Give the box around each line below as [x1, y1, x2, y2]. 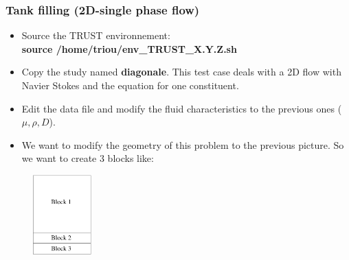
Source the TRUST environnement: [21, 28, 170, 43]
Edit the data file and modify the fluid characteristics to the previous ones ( [21, 101, 342, 115]
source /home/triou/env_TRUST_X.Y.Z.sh [21, 41, 237, 56]
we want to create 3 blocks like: [21, 151, 154, 165]
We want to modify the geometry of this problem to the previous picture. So [21, 137, 344, 152]
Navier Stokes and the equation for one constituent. [21, 78, 239, 92]
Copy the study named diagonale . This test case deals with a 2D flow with [21, 64, 341, 79]
